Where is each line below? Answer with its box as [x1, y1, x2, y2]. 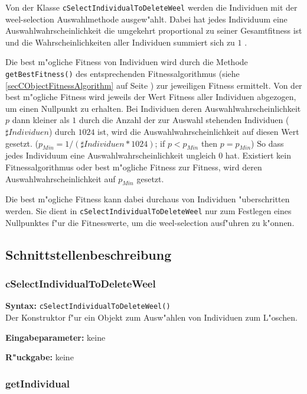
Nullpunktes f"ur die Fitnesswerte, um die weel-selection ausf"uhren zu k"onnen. [5, 216, 295, 228]
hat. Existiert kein [225, 149, 291, 162]
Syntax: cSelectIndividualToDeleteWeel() [5, 299, 171, 312]
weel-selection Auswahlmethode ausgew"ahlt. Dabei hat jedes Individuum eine [5, 12, 288, 25]
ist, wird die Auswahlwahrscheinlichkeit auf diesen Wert [97, 125, 299, 138]
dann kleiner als [12, 114, 70, 126]
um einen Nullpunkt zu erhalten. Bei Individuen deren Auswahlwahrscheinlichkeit [5, 102, 301, 114]
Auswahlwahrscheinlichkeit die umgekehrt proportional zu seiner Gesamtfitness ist [5, 24, 302, 37]
